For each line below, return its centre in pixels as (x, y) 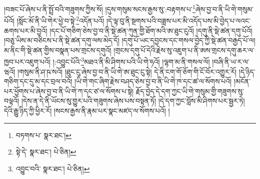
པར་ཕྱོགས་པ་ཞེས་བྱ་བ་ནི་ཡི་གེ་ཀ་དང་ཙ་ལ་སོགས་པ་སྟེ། (69, 91)
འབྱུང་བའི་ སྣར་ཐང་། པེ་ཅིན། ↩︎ (53, 168)
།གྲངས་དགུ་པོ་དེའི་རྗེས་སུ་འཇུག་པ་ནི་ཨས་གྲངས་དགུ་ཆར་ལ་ (184, 50)
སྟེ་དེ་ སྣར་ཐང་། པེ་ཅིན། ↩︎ (46, 152)
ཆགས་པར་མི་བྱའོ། (26, 30)
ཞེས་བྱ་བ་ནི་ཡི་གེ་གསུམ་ (224, 9)
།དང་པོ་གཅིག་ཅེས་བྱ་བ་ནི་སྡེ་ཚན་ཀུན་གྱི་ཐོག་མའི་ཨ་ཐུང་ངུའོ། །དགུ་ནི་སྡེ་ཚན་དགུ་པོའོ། (151, 30)
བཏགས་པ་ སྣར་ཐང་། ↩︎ (43, 135)
